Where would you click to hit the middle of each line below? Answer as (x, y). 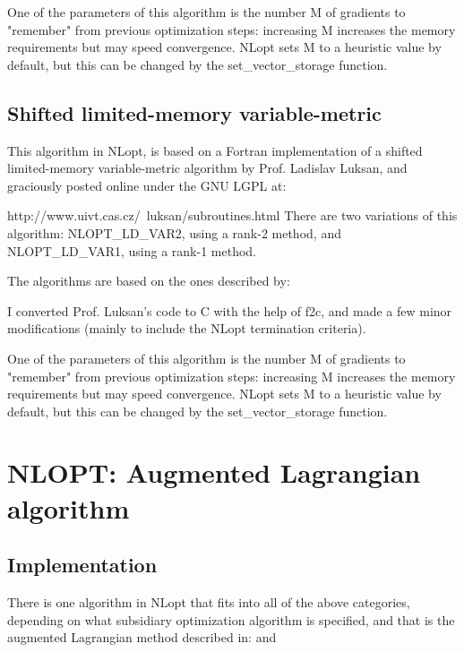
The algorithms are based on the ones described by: (149, 281)
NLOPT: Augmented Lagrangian (214, 472)
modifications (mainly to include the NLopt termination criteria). (187, 328)
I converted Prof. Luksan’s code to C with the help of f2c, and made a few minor (230, 310)
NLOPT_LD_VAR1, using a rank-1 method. (132, 250)
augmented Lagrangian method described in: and (142, 637)
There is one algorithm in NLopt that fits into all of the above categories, (209, 602)
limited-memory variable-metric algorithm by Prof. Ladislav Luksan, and (207, 168)
